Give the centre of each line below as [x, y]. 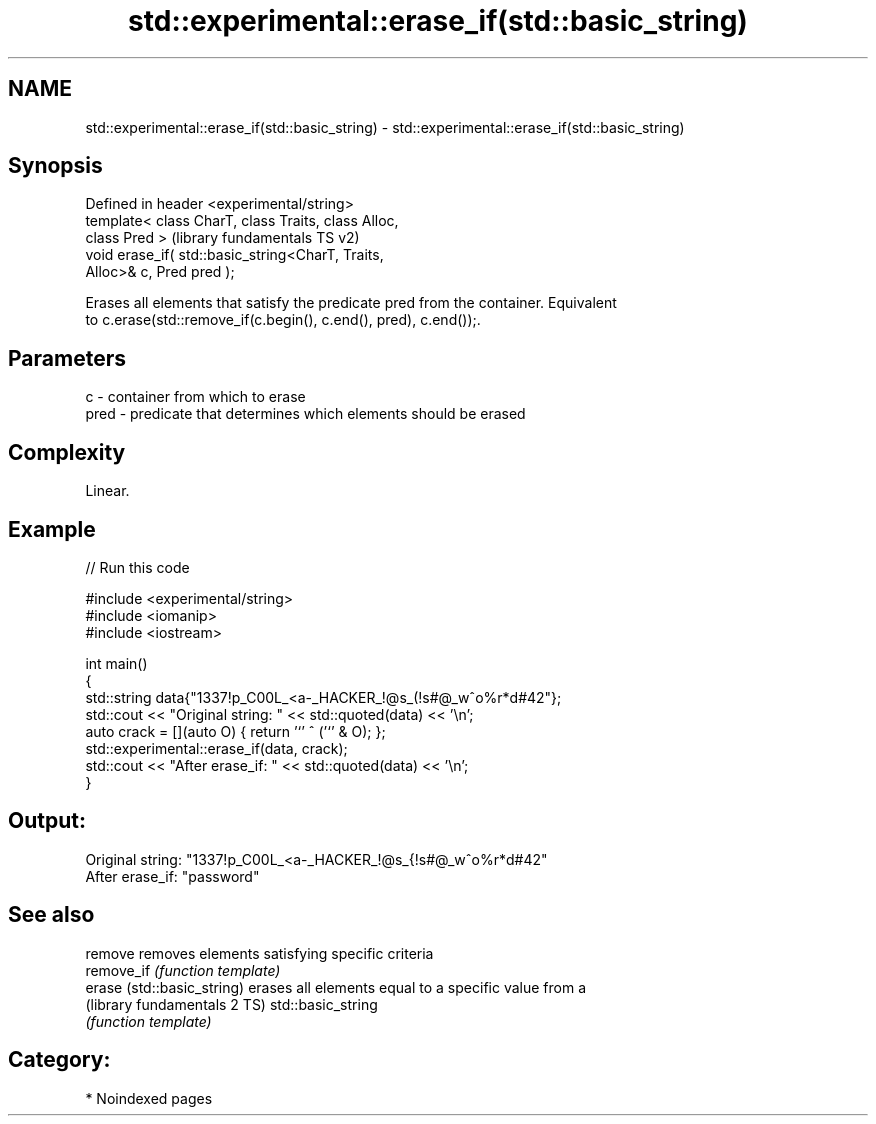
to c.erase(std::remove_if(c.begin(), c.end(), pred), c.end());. [283, 320]
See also [51, 915]
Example [52, 529]
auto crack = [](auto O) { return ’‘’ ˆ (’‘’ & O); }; [235, 731]
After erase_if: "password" [172, 876]
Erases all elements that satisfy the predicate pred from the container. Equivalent [351, 303]
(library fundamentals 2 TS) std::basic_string [231, 1004]
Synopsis [55, 166]
